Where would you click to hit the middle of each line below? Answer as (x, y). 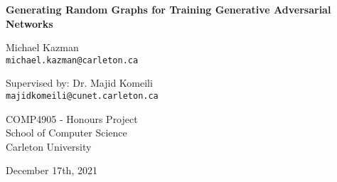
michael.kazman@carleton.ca (72, 60)
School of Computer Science (66, 133)
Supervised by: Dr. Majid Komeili (79, 83)
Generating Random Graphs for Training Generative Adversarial (168, 9)
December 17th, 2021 (52, 170)
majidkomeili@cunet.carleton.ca (82, 96)
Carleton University (49, 146)
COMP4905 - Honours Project (72, 118)
